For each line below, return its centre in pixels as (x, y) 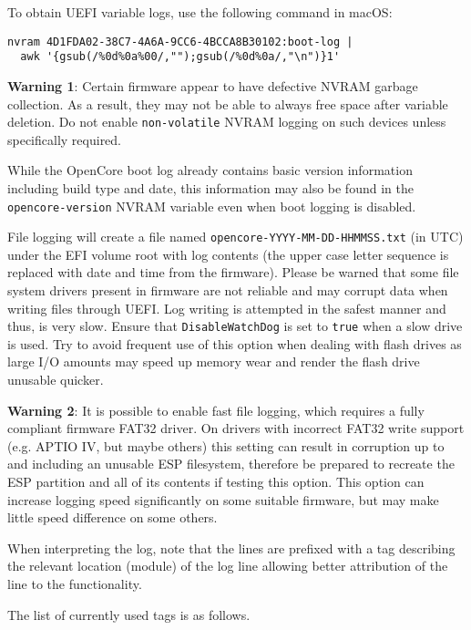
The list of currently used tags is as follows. (129, 614)
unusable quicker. (56, 380)
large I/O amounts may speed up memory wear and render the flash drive (214, 361)
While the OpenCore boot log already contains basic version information (210, 170)
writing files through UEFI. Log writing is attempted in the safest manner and (227, 308)
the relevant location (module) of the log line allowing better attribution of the (228, 566)
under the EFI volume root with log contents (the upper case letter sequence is (228, 254)
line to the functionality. (75, 584)
